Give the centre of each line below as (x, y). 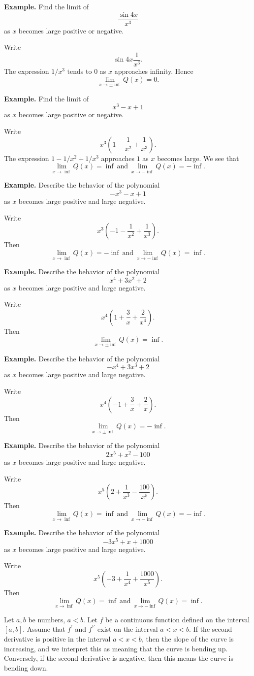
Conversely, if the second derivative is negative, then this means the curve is (119, 658)
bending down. (26, 667)
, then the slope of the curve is (188, 638)
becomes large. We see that (198, 158)
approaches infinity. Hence (154, 71)
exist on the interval (128, 629)
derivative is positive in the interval (57, 638)
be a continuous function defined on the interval (178, 619)
